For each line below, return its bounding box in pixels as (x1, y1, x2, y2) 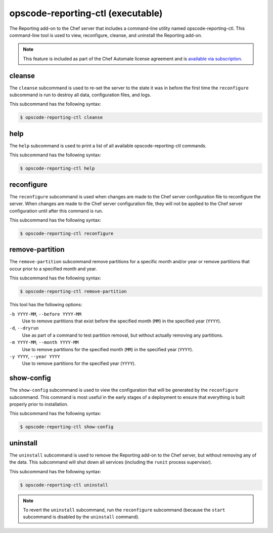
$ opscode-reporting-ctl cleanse (20, 114, 103, 120)
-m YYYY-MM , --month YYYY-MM (9, 339, 79, 345)
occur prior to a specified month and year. (9, 266, 97, 272)
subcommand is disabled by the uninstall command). (23, 514, 140, 520)
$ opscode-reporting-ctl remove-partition (20, 289, 127, 295)
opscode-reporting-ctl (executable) (9, 8, 163, 19)
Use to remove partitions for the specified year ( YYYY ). (22, 360, 136, 366)
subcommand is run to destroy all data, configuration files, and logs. (9, 92, 151, 98)
